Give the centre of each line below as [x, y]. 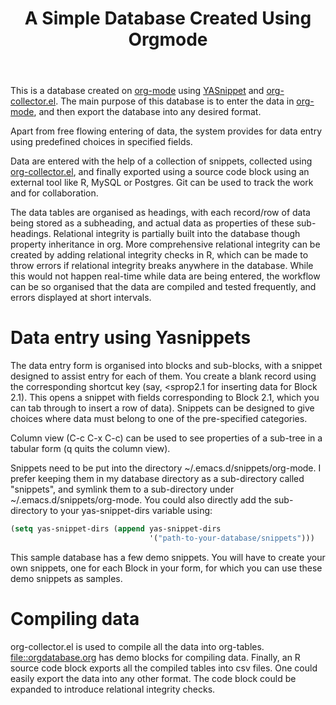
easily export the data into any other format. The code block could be [153, 678]
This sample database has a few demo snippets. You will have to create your [168, 557]
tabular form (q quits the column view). [90, 449]
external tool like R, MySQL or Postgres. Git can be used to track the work [162, 183]
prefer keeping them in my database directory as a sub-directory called [157, 479]
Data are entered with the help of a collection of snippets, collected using [161, 161]
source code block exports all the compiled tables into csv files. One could [164, 668]
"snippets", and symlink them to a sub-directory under [122, 489]
